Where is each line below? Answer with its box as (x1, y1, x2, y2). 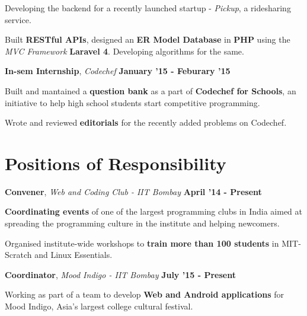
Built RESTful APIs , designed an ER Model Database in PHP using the (5, 33, 290, 46)
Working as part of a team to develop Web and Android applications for (5, 288, 284, 301)
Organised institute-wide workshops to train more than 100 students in (5, 237, 279, 249)
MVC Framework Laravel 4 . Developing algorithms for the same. (5, 44, 244, 57)
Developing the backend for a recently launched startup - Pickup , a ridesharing (5, 2, 291, 14)
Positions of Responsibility (5, 151, 226, 175)
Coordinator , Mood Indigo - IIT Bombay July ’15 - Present (5, 268, 236, 280)
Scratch (5, 248, 32, 261)
